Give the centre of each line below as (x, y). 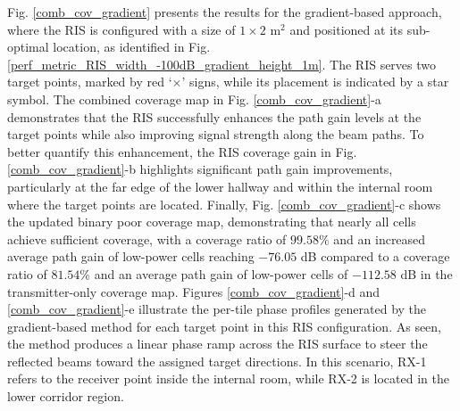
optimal (28, 47)
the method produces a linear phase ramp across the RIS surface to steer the (217, 344)
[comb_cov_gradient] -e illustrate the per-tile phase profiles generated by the (217, 309)
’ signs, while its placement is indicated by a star (315, 82)
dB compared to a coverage (375, 256)
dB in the (427, 273)
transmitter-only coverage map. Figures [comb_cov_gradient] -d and (194, 291)
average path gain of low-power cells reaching (131, 256)
